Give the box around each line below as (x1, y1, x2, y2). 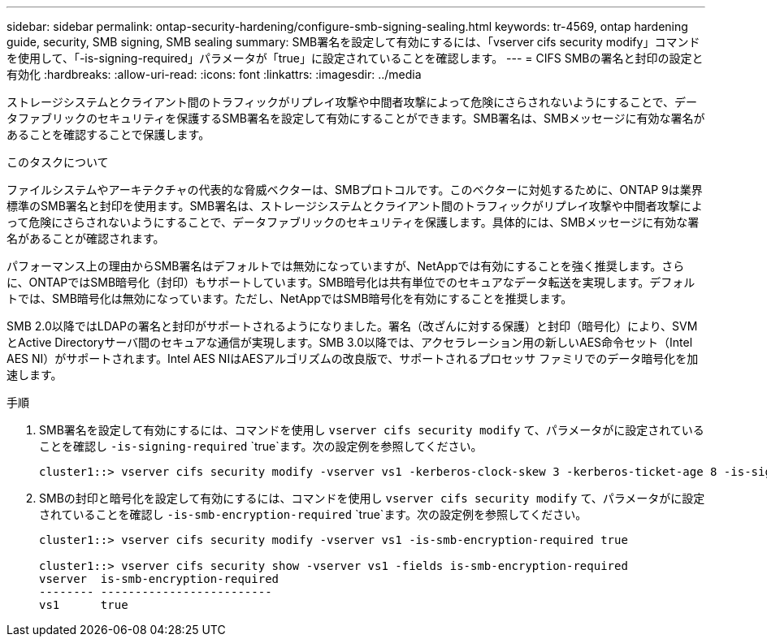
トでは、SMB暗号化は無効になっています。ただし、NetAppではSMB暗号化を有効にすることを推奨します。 (6, 291, 573, 305)
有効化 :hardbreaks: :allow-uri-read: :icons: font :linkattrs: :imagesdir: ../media (6, 67, 422, 81)
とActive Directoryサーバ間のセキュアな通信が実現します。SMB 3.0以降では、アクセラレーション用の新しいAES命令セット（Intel (6, 335, 693, 349)
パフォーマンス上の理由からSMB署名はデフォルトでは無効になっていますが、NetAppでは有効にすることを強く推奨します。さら (6, 259, 685, 273)
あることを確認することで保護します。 (6, 127, 210, 141)
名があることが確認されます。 (6, 231, 165, 245)
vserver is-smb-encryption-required (39, 572, 279, 585)
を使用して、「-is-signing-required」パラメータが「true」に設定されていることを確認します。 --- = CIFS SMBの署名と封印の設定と (6, 51, 704, 65)
